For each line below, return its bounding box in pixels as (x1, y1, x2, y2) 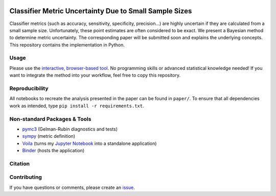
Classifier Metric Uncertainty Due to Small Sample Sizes (9, 7, 192, 15)
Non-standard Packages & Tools (9, 115, 91, 122)
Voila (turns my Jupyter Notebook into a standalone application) (22, 140, 157, 146)
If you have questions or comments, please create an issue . (9, 184, 135, 190)
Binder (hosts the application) (22, 148, 85, 154)
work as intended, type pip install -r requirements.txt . (9, 103, 144, 109)
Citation (9, 160, 30, 167)
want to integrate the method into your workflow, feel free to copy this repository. (9, 72, 181, 79)
